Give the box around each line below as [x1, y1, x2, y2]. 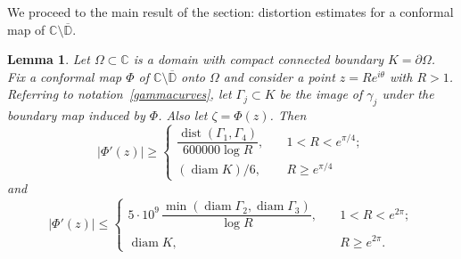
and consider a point [223, 67, 335, 85]
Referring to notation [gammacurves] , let [7, 85, 232, 103]
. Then [269, 106, 307, 125]
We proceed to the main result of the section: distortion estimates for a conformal [7, 3, 454, 20]
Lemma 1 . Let [7, 50, 90, 69]
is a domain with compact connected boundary [133, 50, 384, 69]
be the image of [279, 85, 363, 103]
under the [382, 85, 434, 103]
